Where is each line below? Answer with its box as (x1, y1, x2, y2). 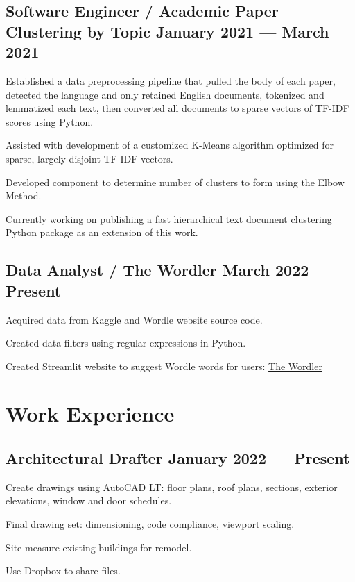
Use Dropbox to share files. (6, 563, 121, 578)
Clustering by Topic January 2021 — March (6, 20, 329, 42)
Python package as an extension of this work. (6, 225, 198, 240)
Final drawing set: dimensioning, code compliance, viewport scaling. (6, 517, 295, 531)
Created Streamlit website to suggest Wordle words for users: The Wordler (6, 358, 322, 373)
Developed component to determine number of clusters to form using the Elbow (6, 174, 345, 189)
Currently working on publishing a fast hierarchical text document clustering (6, 211, 332, 226)
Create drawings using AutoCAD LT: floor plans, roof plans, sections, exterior (6, 479, 338, 494)
